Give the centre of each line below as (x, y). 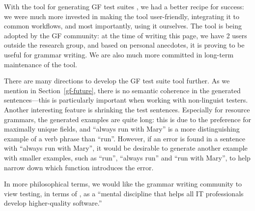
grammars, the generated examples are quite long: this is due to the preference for (127, 119)
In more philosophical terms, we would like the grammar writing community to (123, 184)
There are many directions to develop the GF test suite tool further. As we (117, 81)
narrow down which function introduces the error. (79, 167)
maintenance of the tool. (41, 64)
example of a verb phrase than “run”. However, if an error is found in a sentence (125, 138)
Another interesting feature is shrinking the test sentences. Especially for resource (127, 109)
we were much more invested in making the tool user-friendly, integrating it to (122, 16)
